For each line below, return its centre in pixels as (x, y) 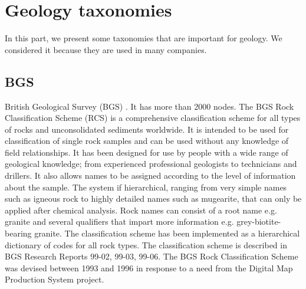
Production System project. (55, 279)
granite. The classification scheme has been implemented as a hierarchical (167, 233)
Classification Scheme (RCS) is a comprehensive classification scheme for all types (153, 118)
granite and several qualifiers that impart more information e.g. (119, 221)
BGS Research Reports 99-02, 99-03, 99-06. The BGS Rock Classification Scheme (152, 256)
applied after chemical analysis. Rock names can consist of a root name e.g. (141, 210)
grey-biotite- (259, 221)
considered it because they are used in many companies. (106, 49)
